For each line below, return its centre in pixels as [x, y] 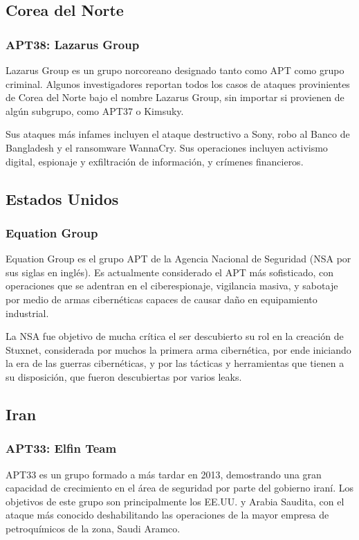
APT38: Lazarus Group [73, 44]
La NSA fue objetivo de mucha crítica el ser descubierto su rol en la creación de [175, 336]
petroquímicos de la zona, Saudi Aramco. [93, 528]
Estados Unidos [62, 198]
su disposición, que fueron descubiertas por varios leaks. [124, 376]
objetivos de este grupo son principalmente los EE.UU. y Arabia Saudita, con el [175, 501]
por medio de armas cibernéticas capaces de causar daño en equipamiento [162, 299]
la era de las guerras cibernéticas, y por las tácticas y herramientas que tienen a [175, 363]
